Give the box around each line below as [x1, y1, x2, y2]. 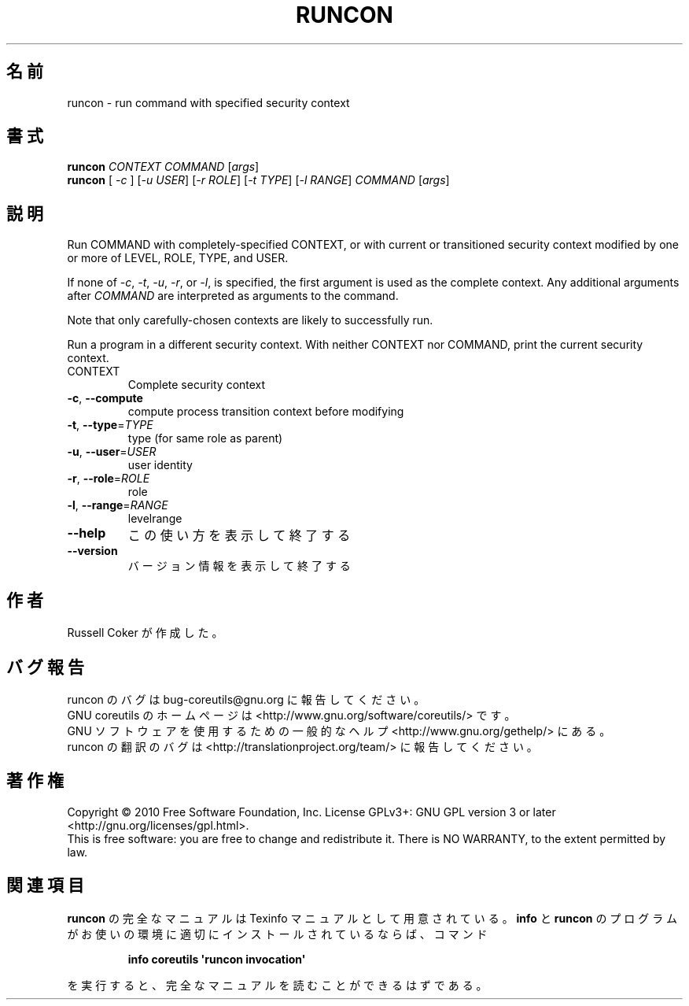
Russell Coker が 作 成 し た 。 [67, 626, 223, 640]
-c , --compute [67, 391, 143, 405]
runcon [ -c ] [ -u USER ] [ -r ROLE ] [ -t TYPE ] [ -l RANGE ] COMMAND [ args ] [67, 173, 450, 187]
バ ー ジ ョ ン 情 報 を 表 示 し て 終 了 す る [127, 559, 351, 573]
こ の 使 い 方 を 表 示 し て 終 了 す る [127, 527, 351, 544]
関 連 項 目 [6, 875, 84, 896]
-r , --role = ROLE [67, 472, 150, 486]
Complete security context [127, 378, 266, 392]
